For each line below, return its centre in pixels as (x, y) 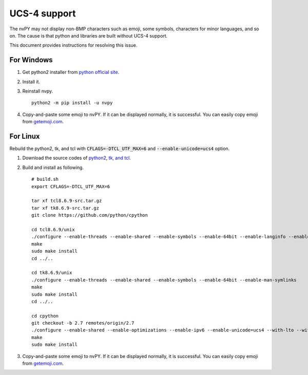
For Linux (25, 136)
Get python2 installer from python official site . (71, 72)
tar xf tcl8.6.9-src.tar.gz (67, 201)
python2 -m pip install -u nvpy (72, 103)
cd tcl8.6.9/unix (53, 229)
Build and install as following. (53, 167)
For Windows (31, 60)
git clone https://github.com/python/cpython (90, 215)
